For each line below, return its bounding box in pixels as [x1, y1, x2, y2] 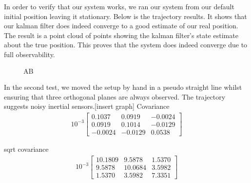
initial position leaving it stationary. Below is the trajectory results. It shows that [4, 11, 247, 21]
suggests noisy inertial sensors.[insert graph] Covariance [4, 101, 170, 111]
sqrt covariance [4, 144, 49, 154]
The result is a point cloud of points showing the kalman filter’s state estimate [4, 30, 238, 40]
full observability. [4, 49, 55, 59]
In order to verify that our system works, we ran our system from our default [4, 1, 234, 11]
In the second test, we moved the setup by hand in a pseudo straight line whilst [4, 82, 242, 92]
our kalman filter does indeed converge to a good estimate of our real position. [4, 20, 238, 31]
